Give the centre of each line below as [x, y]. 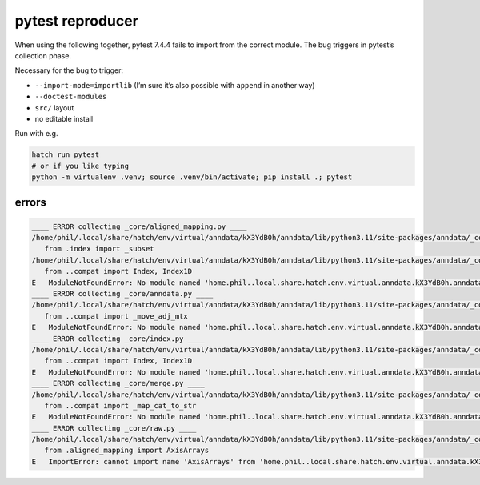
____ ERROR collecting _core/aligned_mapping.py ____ [139, 226]
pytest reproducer [77, 21]
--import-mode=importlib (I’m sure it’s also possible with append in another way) [175, 85]
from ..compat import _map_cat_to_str [120, 405]
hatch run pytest [66, 155]
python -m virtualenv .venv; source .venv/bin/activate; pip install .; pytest [192, 177]
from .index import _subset [100, 249]
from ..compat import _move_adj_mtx [116, 316]
